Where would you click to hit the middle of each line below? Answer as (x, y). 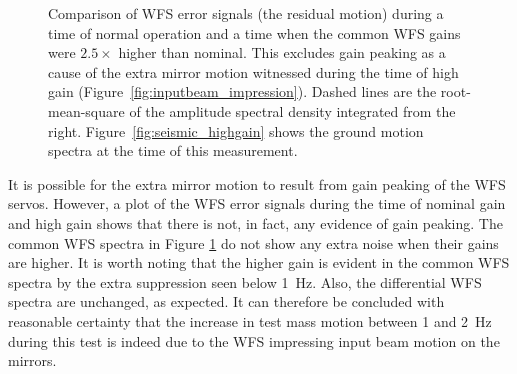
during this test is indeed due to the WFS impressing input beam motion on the (254, 340)
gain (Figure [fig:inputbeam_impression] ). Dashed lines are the (242, 91)
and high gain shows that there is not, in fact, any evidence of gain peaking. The (255, 222)
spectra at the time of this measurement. (173, 150)
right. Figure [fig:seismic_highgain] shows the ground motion (236, 130)
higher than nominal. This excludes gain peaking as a (282, 52)
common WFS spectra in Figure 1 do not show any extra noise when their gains (253, 242)
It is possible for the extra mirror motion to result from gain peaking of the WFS (257, 183)
